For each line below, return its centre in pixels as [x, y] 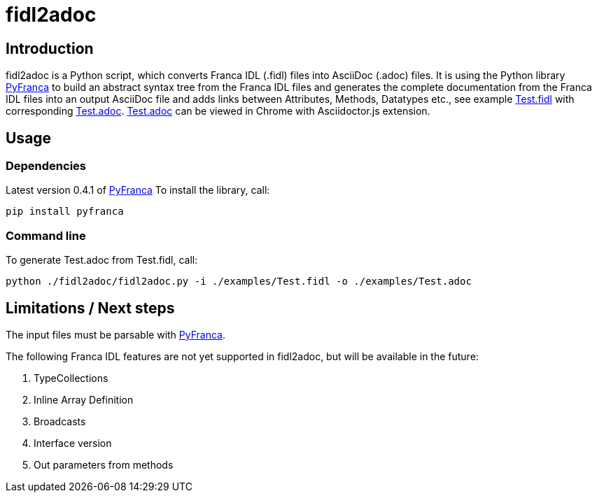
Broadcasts [60, 421]
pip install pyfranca [65, 212]
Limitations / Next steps [90, 308]
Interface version [73, 443]
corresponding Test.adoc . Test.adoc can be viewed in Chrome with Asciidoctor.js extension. [218, 111]
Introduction [50, 48]
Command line [46, 235]
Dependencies [46, 166]
